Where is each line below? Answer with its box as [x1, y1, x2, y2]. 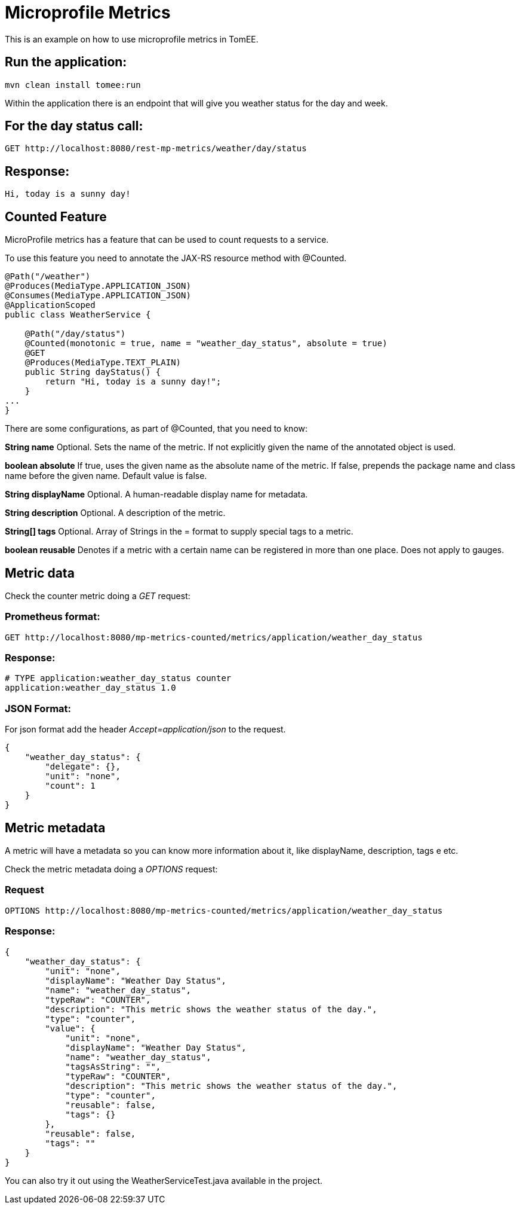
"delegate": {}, [45, 762, 121, 772]
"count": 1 [45, 781, 96, 791]
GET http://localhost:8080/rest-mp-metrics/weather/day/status [5, 144, 307, 154]
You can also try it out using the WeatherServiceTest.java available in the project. [5, 1175, 322, 1186]
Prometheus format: [5, 610, 100, 623]
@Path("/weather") [5, 271, 91, 282]
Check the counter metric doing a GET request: [5, 590, 190, 601]
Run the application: [5, 54, 127, 70]
